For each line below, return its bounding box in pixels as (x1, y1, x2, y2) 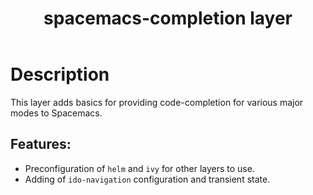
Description (10, 63, 110, 86)
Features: (10, 136, 72, 153)
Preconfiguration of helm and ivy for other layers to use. (24, 162, 255, 174)
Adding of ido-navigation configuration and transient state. (24, 173, 271, 185)
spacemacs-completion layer (43, 7, 293, 30)
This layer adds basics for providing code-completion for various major (10, 96, 304, 108)
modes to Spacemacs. (10, 107, 103, 119)
